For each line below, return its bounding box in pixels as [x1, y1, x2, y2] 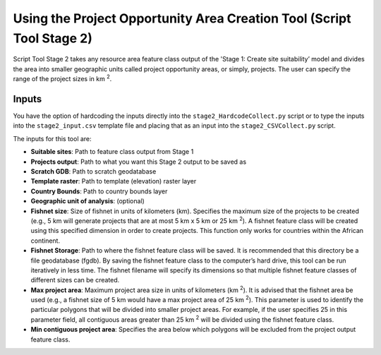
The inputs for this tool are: [13, 134, 92, 143]
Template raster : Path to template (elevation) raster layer [30, 177, 197, 186]
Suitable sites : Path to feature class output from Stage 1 [30, 148, 194, 156]
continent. [30, 236, 60, 245]
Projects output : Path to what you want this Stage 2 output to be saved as [30, 157, 247, 166]
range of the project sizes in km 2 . [13, 73, 112, 83]
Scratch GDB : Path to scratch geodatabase [30, 167, 157, 176]
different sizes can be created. [30, 276, 120, 284]
